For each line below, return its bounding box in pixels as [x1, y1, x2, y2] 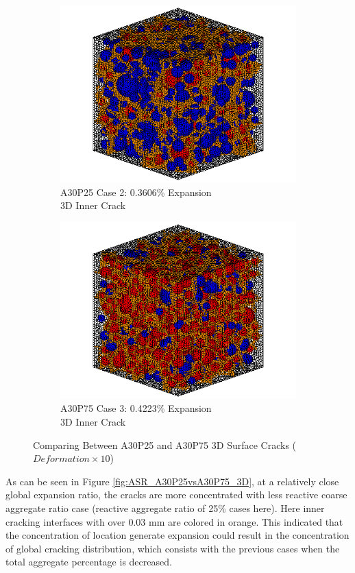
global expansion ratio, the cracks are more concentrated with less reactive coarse [5, 487, 347, 502]
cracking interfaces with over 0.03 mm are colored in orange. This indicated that [5, 514, 343, 528]
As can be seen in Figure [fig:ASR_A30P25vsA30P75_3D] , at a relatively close [5, 474, 339, 488]
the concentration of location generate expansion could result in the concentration [5, 528, 350, 542]
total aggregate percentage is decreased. [5, 554, 172, 569]
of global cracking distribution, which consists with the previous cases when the [5, 541, 340, 555]
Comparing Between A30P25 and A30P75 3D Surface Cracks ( [33, 437, 297, 452]
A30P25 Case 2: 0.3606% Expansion [60, 184, 212, 199]
